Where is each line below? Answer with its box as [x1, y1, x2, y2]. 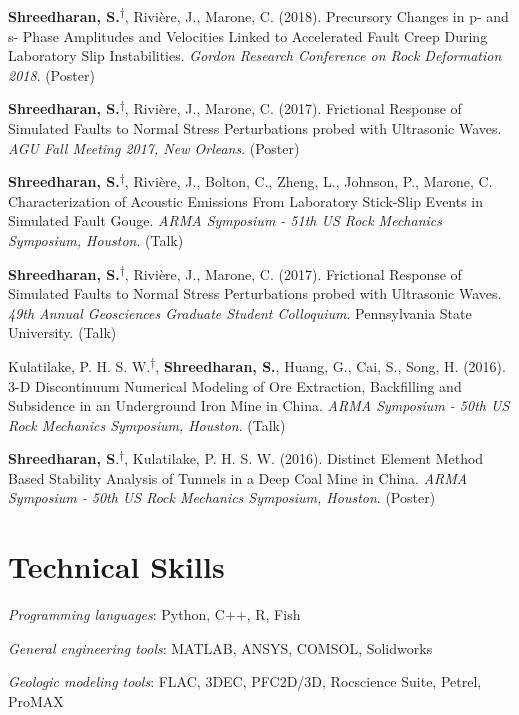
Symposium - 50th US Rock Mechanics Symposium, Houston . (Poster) [8, 487, 436, 508]
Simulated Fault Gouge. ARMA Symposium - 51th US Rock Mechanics [8, 210, 442, 231]
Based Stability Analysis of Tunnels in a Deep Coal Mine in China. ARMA [8, 467, 468, 488]
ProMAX [8, 690, 64, 711]
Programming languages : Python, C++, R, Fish [8, 604, 301, 625]
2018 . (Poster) [8, 64, 95, 85]
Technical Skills [8, 546, 225, 587]
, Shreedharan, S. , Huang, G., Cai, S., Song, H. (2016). [155, 355, 506, 376]
